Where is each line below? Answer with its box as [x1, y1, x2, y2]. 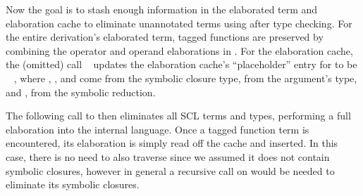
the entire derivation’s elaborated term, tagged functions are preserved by [6, 30, 324, 44]
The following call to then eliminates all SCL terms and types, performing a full [6, 108, 351, 123]
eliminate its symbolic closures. [6, 177, 140, 192]
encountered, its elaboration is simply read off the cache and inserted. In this [6, 136, 338, 150]
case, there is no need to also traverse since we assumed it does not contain [6, 149, 330, 164]
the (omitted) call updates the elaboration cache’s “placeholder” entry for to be [6, 57, 357, 72]
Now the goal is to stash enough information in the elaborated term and [6, 2, 318, 16]
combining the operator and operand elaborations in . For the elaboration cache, [6, 43, 353, 58]
